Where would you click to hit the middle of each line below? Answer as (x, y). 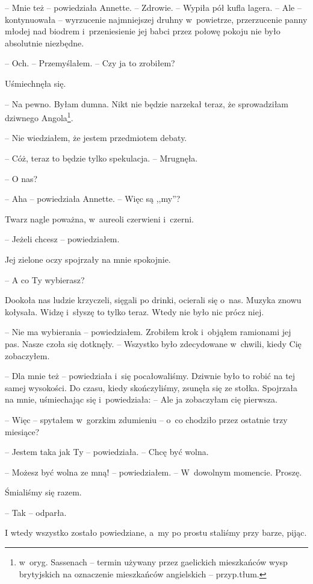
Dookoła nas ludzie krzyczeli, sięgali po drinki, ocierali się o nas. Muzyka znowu (153, 300)
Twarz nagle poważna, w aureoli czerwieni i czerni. (99, 218)
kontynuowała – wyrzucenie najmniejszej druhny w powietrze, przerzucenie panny (156, 19)
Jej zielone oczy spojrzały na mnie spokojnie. (88, 259)
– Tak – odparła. (36, 512)
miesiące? (22, 431)
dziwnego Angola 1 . (39, 117)
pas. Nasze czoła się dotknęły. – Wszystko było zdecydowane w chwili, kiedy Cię (153, 343)
